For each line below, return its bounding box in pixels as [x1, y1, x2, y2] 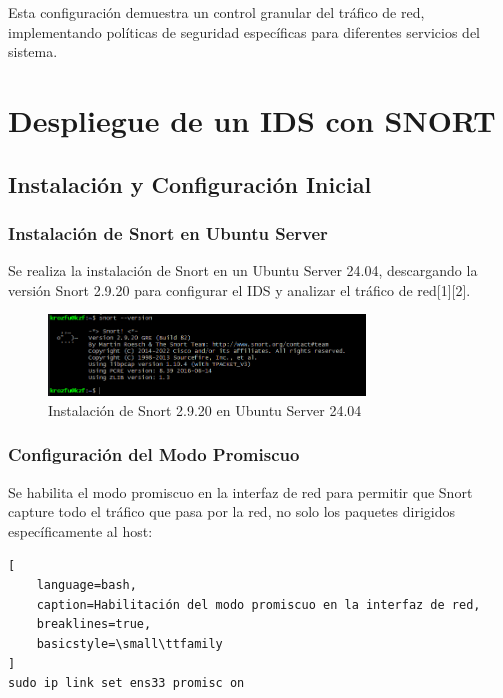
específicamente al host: [8, 520, 153, 541]
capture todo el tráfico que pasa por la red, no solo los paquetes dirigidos [8, 501, 456, 522]
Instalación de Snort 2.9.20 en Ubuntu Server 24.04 [48, 399, 362, 420]
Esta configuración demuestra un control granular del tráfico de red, [8, 2, 425, 22]
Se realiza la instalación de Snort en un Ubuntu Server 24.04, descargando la [8, 260, 478, 281]
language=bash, [36, 578, 137, 593]
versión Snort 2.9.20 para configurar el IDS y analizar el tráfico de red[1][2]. [8, 279, 471, 300]
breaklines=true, [36, 617, 152, 632]
